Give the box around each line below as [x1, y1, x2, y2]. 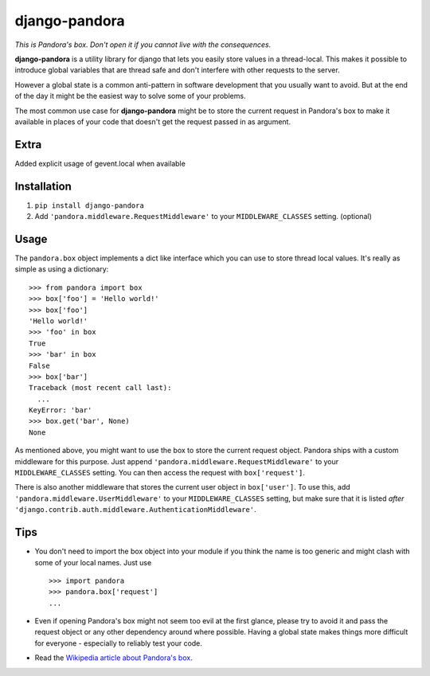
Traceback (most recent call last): [29, 383, 172, 393]
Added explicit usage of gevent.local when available [14, 158, 186, 168]
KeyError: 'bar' [29, 406, 92, 415]
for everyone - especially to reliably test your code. [34, 638, 203, 648]
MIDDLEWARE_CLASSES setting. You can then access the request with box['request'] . [14, 468, 306, 478]
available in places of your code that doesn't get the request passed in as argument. [14, 116, 291, 127]
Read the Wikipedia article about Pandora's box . [34, 653, 193, 662]
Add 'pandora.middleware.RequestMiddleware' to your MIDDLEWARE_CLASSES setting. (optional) [34, 212, 372, 221]
